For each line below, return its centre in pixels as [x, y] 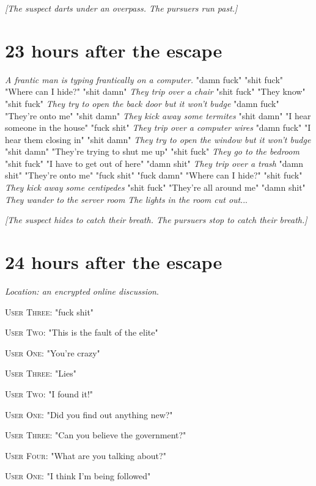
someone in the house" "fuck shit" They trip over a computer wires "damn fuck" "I [158, 127]
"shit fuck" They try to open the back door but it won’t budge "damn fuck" [142, 103]
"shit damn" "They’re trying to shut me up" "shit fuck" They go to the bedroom [152, 151]
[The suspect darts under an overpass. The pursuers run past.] [121, 8]
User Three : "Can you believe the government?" [96, 435]
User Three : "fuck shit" [50, 311]
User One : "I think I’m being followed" [78, 476]
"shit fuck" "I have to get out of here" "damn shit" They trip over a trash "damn [154, 163]
